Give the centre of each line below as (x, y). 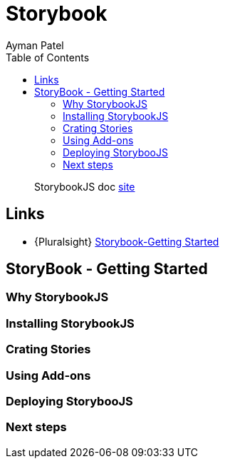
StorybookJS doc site (85, 186)
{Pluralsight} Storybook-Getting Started (127, 241)
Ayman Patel (35, 45)
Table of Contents (48, 57)
